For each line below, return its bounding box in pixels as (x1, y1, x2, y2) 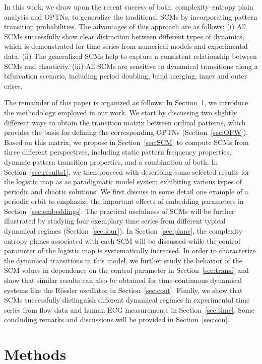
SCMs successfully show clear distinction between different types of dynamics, (4, 31, 244, 41)
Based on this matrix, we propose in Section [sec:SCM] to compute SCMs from (4, 136, 249, 147)
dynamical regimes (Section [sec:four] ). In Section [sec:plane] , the (4, 226, 207, 236)
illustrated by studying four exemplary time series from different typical (4, 215, 226, 226)
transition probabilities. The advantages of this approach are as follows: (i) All (4, 21, 246, 32)
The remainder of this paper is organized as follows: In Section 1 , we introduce (4, 97, 248, 108)
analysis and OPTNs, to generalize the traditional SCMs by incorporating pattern (4, 11, 257, 22)
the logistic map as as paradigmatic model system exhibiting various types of (4, 176, 242, 187)
